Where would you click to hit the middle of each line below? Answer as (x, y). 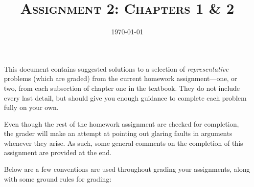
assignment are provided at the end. (58, 152)
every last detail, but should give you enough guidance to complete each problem (125, 97)
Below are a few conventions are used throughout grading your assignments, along (127, 169)
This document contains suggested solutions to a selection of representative (116, 68)
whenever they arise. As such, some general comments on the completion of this (124, 143)
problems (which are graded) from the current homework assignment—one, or (121, 78)
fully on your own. (31, 107)
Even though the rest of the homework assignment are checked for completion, (122, 123)
